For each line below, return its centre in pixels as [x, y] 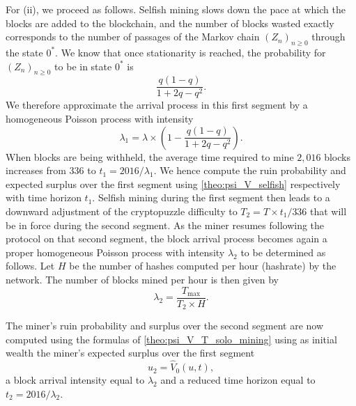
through [328, 37]
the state [24, 52]
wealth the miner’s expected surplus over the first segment [130, 353]
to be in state [83, 66]
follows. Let [30, 266]
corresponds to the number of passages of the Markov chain [133, 37]
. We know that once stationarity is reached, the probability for [191, 52]
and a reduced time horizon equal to [238, 380]
